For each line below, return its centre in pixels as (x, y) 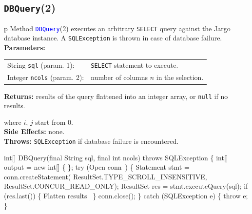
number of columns (119, 77)
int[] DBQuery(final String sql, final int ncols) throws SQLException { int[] (116, 157)
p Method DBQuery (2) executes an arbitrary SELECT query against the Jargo (117, 28)
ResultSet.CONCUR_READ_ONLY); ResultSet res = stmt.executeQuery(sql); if (126, 186)
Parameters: (25, 48)
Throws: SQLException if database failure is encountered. (91, 141)
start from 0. (54, 122)
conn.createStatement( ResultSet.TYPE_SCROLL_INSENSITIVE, (106, 176)
